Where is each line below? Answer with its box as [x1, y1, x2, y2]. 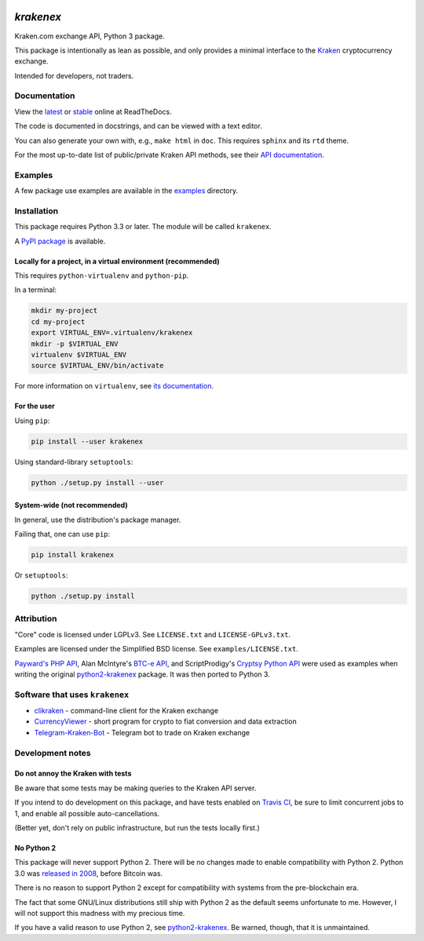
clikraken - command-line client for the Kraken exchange [34, 706, 219, 716]
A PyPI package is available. [14, 236, 106, 246]
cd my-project [31, 317, 86, 326]
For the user [14, 401, 55, 411]
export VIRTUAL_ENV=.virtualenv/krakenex [31, 328, 193, 337]
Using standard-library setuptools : [14, 457, 133, 466]
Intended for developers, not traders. [14, 71, 134, 80]
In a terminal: [14, 285, 57, 294]
